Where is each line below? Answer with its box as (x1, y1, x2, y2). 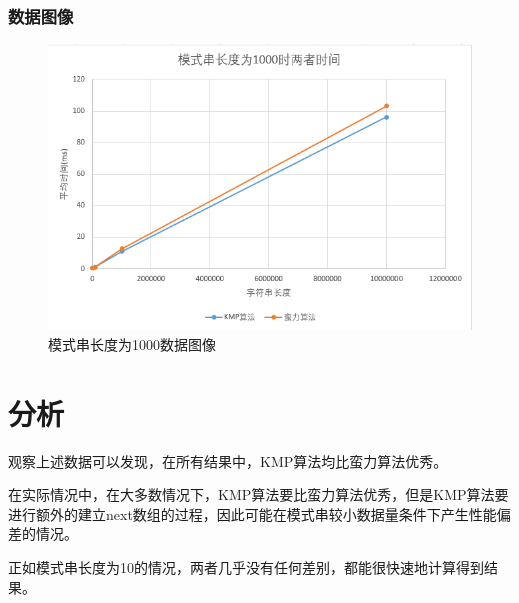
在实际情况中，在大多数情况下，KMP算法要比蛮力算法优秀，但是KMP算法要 (8, 484, 509, 505)
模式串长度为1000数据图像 (48, 333, 216, 354)
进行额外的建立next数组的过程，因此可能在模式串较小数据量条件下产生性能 (8, 503, 497, 524)
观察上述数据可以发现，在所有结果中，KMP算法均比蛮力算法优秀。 (8, 450, 448, 471)
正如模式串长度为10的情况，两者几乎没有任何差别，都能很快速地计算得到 (8, 556, 484, 577)
